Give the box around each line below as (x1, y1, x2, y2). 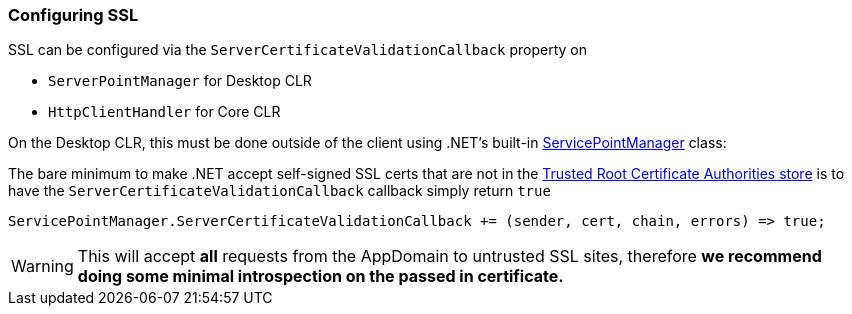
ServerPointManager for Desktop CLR (48, 72, 312, 90)
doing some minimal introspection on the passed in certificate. (77, 266, 564, 287)
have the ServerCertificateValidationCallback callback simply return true (8, 182, 551, 200)
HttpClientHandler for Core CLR (48, 103, 281, 121)
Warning (11, 256, 74, 277)
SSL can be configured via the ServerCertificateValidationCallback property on (8, 41, 588, 59)
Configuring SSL (8, 5, 139, 25)
